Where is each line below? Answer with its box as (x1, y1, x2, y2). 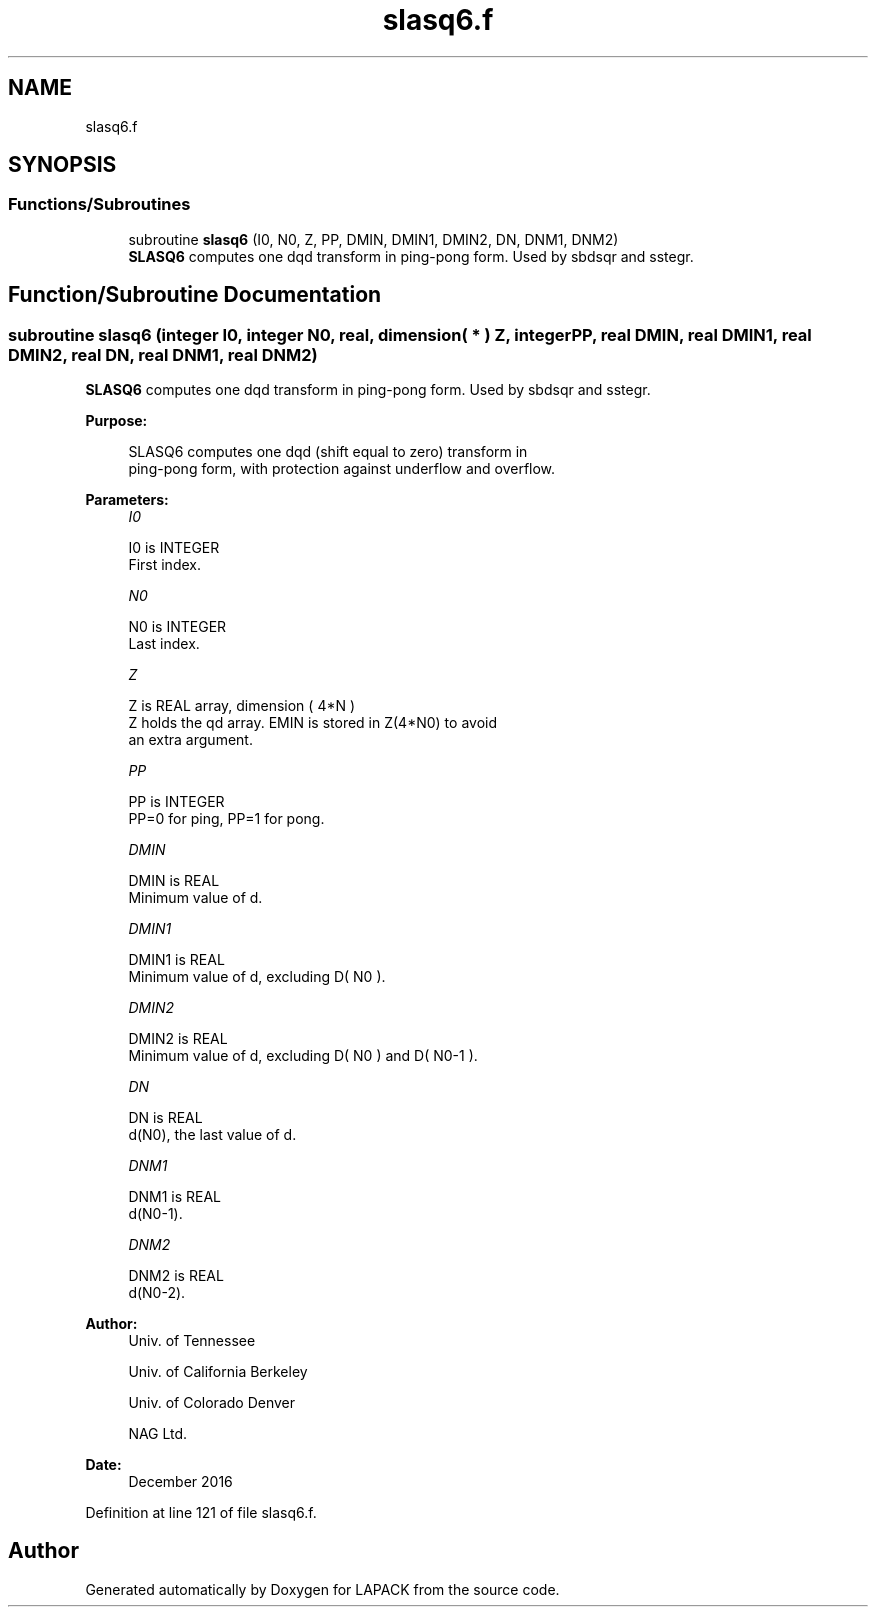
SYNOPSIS (8, 152, 117, 178)
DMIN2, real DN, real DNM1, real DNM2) (8, 344, 318, 365)
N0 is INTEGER (128, 618, 227, 636)
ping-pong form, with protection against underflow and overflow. (128, 460, 556, 478)
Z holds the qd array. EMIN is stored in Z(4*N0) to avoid (128, 714, 497, 732)
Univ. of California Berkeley (128, 1363, 308, 1381)
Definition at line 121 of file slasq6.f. (85, 1504, 317, 1522)
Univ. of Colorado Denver (128, 1394, 296, 1412)
